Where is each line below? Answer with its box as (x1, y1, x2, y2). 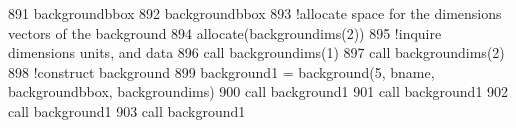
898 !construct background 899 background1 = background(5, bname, (8, 61, 435, 82)
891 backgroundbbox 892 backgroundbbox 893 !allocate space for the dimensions (8, 3, 502, 23)
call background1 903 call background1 (8, 100, 246, 121)
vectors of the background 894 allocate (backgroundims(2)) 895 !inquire (8, 22, 442, 43)
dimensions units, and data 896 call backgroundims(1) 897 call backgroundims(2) (8, 42, 505, 63)
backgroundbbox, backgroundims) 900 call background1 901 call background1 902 (8, 81, 509, 102)
